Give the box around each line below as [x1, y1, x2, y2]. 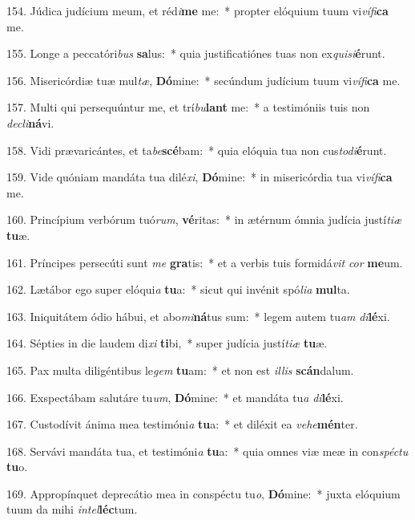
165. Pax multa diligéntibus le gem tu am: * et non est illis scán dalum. [6, 361, 354, 378]
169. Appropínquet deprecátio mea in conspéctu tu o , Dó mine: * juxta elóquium [6, 485, 401, 502]
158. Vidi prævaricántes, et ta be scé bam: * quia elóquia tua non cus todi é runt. [6, 141, 387, 158]
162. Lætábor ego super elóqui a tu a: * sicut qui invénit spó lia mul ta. [6, 281, 350, 298]
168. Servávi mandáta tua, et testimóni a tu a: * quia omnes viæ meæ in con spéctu [6, 442, 409, 459]
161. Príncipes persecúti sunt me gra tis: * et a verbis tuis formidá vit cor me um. [6, 254, 403, 270]
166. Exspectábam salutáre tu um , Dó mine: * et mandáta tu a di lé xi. [6, 388, 344, 405]
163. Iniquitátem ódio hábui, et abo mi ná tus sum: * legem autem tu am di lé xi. [6, 307, 390, 324]
